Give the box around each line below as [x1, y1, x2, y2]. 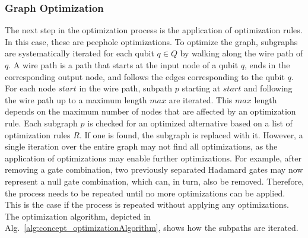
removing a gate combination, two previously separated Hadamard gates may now [5, 163, 303, 176]
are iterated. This [169, 93, 233, 106]
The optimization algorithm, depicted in [5, 210, 151, 222]
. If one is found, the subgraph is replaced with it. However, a [79, 128, 303, 141]
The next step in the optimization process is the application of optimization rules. [5, 24, 303, 36]
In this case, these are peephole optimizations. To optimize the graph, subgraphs [5, 35, 298, 47]
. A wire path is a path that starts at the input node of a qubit [8, 59, 239, 71]
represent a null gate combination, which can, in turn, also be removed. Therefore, [5, 174, 304, 187]
